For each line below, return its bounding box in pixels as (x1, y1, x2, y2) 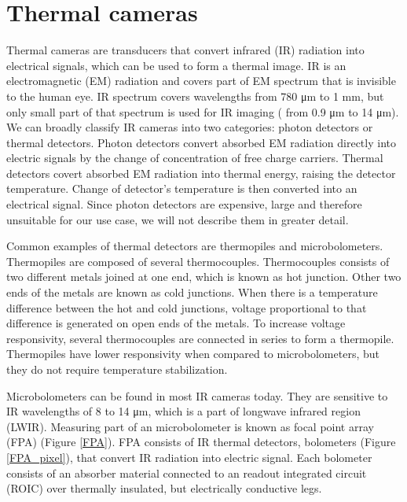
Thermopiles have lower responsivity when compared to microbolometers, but (6, 345, 379, 362)
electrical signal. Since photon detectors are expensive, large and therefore (6, 196, 362, 212)
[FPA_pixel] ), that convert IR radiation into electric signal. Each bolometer (6, 448, 372, 465)
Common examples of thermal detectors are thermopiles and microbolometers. (6, 238, 383, 254)
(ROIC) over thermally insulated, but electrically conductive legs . (6, 480, 322, 496)
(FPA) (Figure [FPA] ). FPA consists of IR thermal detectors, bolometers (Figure (6, 434, 396, 450)
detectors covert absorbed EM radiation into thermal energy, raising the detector (6, 164, 396, 181)
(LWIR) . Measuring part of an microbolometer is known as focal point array (6, 418, 374, 434)
